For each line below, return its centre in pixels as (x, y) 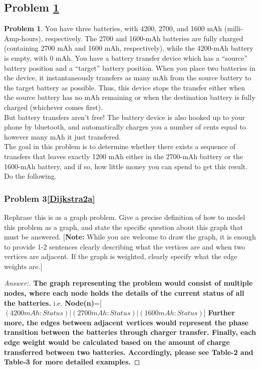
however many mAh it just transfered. (63, 136)
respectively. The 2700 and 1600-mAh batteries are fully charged (144, 38)
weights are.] (23, 266)
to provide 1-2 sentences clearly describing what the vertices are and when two (125, 246)
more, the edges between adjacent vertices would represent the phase (126, 322)
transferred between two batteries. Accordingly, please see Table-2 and (129, 352)
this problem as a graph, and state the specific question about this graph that (123, 227)
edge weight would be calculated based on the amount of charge (117, 342)
